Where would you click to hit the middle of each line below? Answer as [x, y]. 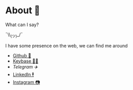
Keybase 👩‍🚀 [25, 61]
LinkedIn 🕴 [23, 74]
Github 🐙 [22, 55]
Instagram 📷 [26, 82]
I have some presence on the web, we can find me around [66, 46]
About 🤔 [23, 10]
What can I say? [22, 25]
